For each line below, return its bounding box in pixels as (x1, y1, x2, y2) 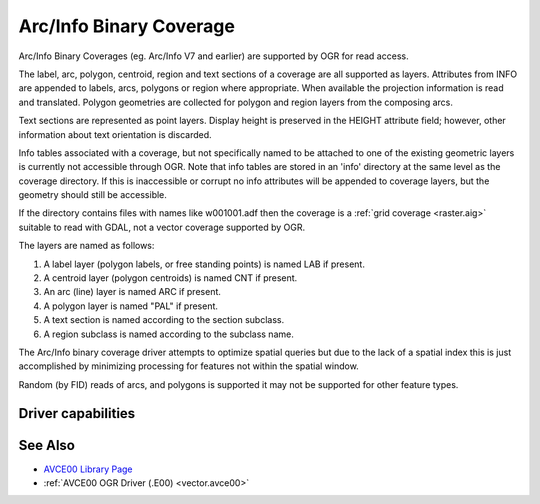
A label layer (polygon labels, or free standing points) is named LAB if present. (43, 258, 365, 270)
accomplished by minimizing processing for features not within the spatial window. (18, 360, 359, 372)
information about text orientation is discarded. (18, 128, 212, 140)
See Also (18, 436, 75, 454)
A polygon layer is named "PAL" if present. (43, 300, 219, 312)
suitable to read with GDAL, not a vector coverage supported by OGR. (18, 221, 305, 233)
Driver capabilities (18, 405, 136, 422)
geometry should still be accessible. (18, 189, 167, 201)
